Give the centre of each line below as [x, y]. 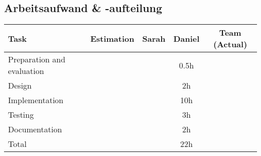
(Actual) [230, 44]
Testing [21, 115]
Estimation [112, 38]
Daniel [186, 38]
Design [20, 86]
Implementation [36, 100]
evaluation [26, 71]
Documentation [35, 129]
